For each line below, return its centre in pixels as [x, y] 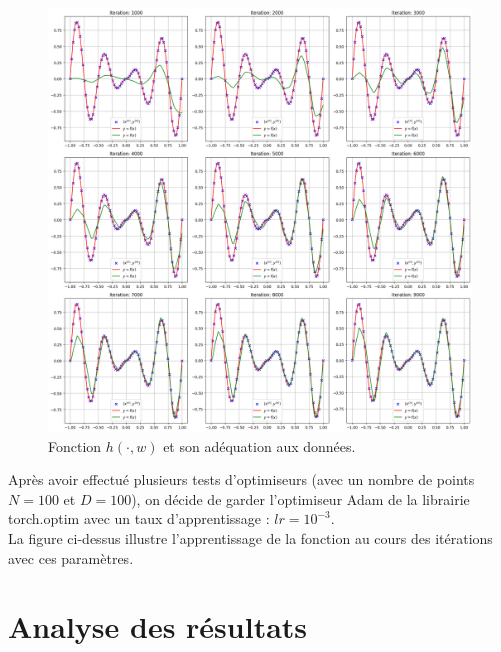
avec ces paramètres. [71, 557]
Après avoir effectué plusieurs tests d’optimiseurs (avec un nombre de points [241, 479]
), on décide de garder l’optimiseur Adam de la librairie [300, 498]
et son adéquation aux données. [259, 445]
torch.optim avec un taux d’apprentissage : [139, 518]
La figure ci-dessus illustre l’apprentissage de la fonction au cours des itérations [250, 537]
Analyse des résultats [158, 626]
